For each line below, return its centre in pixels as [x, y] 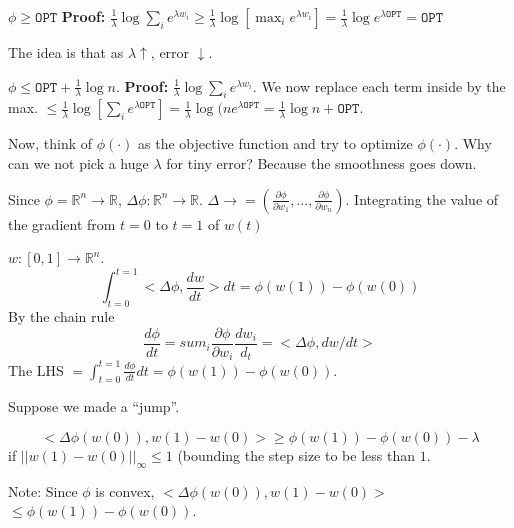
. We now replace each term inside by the [379, 85]
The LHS [36, 369]
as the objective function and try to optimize [275, 143]
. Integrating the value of [422, 198]
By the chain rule [61, 316]
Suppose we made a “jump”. [94, 406]
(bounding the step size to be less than [296, 455]
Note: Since [43, 490]
